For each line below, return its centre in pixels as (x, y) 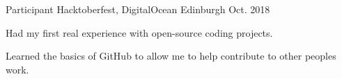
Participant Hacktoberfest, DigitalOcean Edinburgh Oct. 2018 (138, 9)
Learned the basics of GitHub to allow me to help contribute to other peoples (171, 56)
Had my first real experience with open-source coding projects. (139, 32)
